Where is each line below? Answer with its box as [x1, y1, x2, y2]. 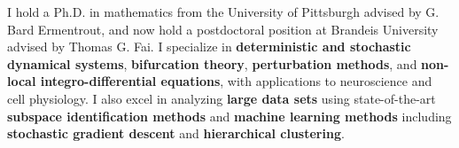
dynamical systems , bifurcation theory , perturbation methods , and [7, 54, 417, 73]
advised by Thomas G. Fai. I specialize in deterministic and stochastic [7, 37, 411, 56]
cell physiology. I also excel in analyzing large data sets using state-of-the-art [7, 89, 436, 107]
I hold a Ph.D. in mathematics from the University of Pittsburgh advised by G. [7, 3, 440, 20]
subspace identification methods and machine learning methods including [7, 106, 452, 125]
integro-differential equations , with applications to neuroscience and [40, 72, 432, 90]
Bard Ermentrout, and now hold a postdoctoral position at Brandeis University [7, 19, 439, 38]
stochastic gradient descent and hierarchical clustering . [7, 124, 345, 143]
